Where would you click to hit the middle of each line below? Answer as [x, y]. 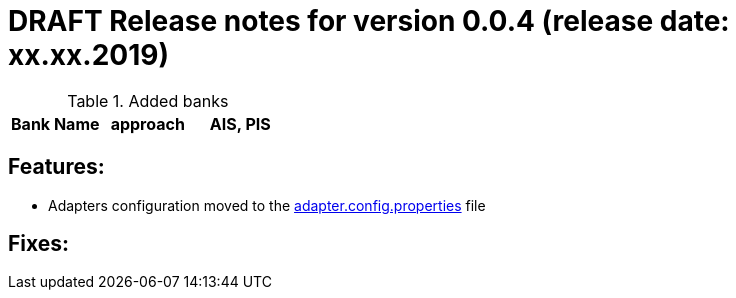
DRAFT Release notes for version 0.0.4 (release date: [369, 21]
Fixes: [39, 244]
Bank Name [55, 123]
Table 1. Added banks [148, 100]
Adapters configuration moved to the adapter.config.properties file [267, 205]
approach [147, 123]
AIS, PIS [240, 123]
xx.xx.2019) [88, 55]
